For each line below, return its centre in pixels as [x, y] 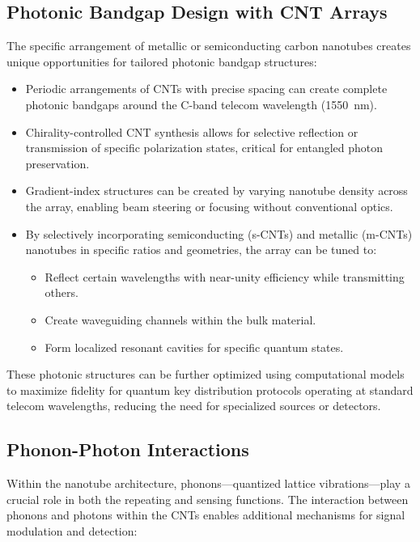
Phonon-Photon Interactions [128, 449]
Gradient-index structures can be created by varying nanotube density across [216, 191]
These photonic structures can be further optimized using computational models [206, 374]
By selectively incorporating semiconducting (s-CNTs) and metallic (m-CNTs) [219, 233]
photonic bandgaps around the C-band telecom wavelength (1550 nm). [201, 104]
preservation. [57, 163]
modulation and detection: [72, 530]
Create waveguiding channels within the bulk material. [180, 319]
